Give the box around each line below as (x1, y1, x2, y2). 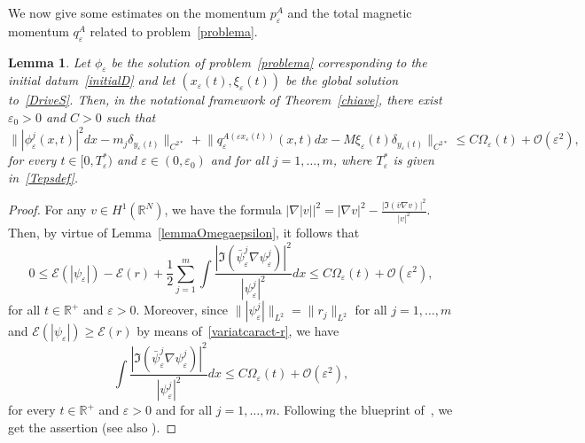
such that (105, 107, 156, 126)
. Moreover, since (136, 300, 229, 319)
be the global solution (285, 71, 399, 89)
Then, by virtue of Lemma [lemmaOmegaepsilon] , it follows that (8, 223, 360, 242)
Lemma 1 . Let (8, 52, 90, 71)
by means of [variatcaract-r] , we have (136, 322, 339, 340)
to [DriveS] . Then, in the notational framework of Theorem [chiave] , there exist (8, 90, 442, 109)
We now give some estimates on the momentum (8, 4, 267, 21)
